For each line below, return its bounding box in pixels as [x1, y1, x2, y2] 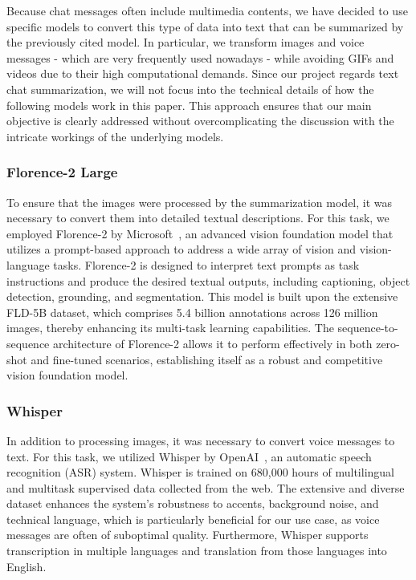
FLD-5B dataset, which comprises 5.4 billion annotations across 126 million [6, 303, 378, 320]
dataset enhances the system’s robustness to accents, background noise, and [6, 495, 379, 512]
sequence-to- [337, 319, 398, 336]
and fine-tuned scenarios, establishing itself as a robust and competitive [31, 351, 383, 367]
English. [6, 558, 47, 574]
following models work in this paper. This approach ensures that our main [6, 96, 372, 113]
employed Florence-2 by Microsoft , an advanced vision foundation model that [6, 225, 394, 241]
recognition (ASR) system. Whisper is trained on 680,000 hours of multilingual [6, 464, 394, 481]
